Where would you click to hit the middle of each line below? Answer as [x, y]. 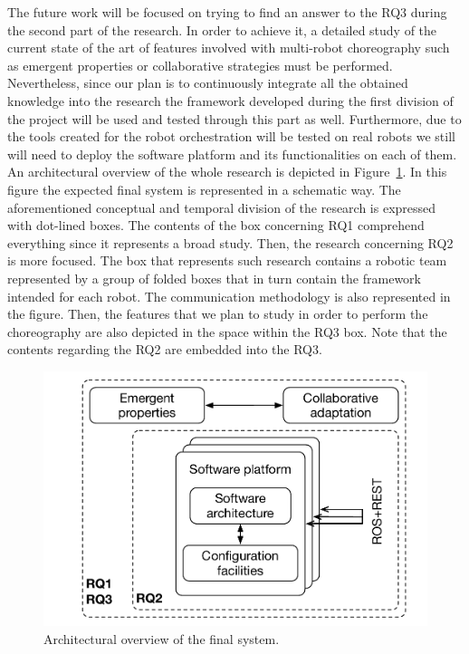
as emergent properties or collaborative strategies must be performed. [200, 65]
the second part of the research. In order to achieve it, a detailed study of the [222, 29]
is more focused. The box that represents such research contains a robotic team [227, 260]
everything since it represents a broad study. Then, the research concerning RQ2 [230, 242]
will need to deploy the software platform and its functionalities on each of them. [232, 154]
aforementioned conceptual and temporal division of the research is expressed [222, 207]
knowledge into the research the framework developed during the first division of [230, 100]
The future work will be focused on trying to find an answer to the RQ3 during [227, 12]
